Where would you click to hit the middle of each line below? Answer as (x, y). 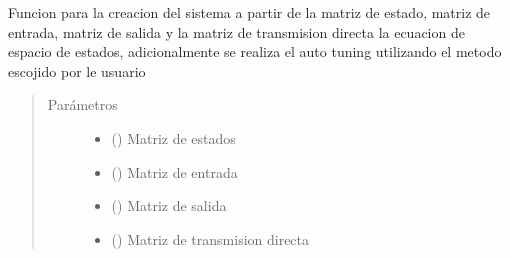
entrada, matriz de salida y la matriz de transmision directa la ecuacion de (236, 31)
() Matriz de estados (173, 137)
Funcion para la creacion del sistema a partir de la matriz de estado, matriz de (249, 12)
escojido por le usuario (77, 70)
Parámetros (82, 104)
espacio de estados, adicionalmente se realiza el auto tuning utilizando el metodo (255, 51)
